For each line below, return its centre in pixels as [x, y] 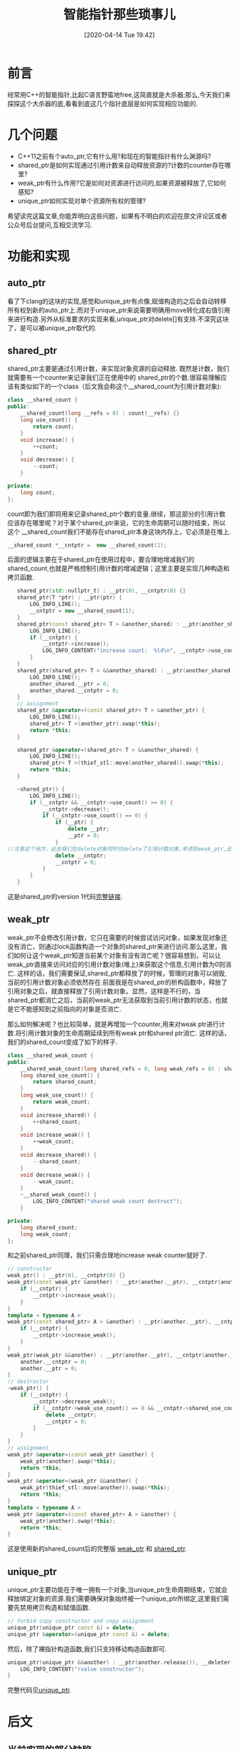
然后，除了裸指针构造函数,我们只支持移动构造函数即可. [87, 1648]
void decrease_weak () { [55, 1175]
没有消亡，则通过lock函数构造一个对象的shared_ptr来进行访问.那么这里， [115, 946]
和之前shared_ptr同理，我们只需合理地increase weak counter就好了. [107, 1255]
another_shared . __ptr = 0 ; [70, 684]
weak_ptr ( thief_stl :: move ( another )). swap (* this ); [95, 1488]
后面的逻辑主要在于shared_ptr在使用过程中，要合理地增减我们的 [101, 559]
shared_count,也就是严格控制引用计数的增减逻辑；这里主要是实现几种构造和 [118, 569]
